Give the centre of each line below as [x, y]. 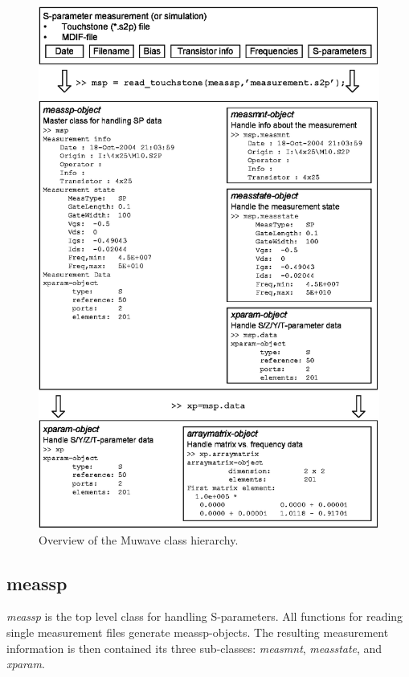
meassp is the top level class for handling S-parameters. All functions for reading [205, 616]
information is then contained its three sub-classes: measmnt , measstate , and [194, 648]
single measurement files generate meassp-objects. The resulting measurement [198, 632]
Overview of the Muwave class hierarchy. [139, 539]
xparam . [26, 664]
